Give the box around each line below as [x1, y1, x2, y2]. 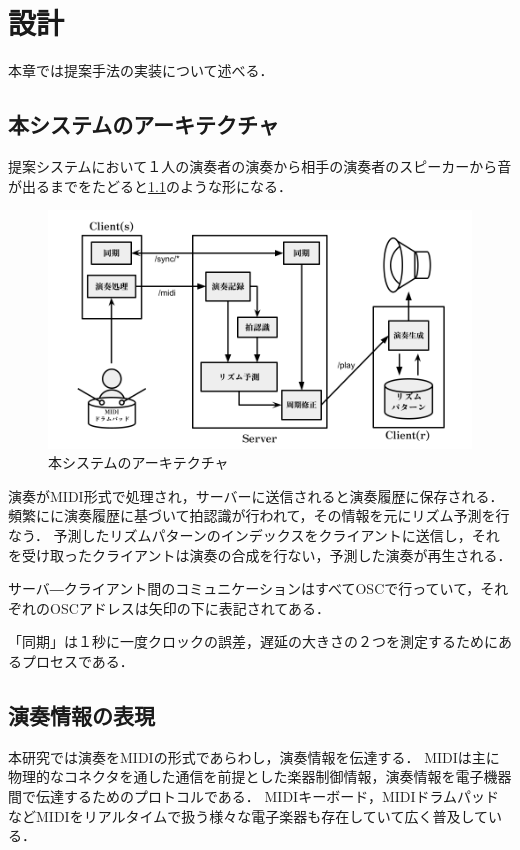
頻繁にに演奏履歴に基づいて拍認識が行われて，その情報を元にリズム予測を [8, 505, 496, 526]
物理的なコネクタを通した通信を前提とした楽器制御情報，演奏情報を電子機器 [8, 766, 512, 787]
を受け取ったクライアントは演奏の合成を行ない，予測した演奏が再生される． [8, 544, 512, 565]
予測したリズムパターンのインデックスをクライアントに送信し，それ [53, 524, 500, 545]
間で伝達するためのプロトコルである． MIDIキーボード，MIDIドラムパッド [8, 785, 500, 806]
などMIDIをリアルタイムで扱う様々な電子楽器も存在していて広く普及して [8, 805, 488, 826]
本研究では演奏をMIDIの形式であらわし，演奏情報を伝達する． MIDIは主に [8, 746, 500, 767]
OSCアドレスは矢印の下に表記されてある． [49, 597, 330, 618]
